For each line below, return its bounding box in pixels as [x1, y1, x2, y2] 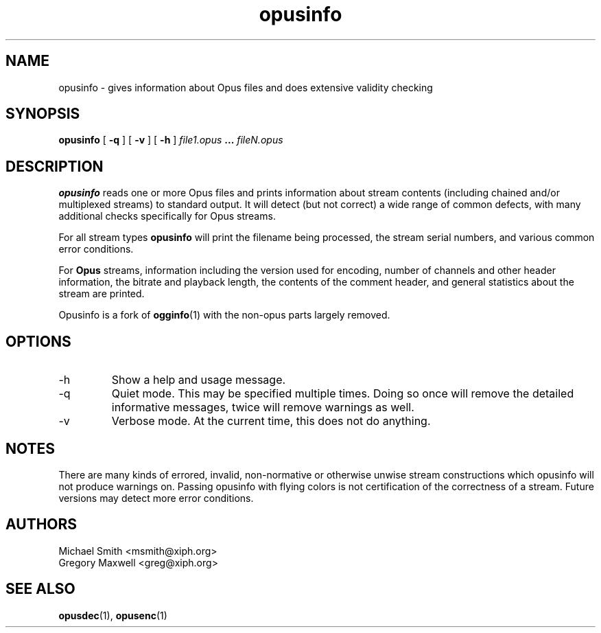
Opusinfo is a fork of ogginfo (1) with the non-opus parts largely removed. [58, 309, 390, 321]
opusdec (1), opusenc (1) [58, 609, 167, 621]
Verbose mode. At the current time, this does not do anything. [111, 414, 431, 428]
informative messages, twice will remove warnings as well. [111, 400, 414, 415]
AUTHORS [5, 516, 78, 533]
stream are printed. [58, 288, 145, 300]
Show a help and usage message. [111, 373, 286, 387]
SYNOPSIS [5, 105, 80, 123]
